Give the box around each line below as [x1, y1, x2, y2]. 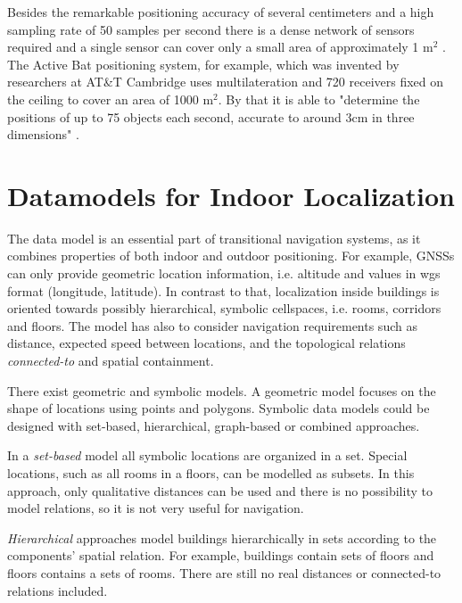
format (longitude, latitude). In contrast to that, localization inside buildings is [7, 281, 440, 300]
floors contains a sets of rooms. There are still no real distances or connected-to [7, 563, 441, 582]
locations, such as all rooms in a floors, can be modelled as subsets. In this [7, 464, 415, 482]
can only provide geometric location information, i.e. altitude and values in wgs [7, 264, 441, 283]
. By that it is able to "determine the [218, 89, 420, 108]
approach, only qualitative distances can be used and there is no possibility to [7, 481, 433, 500]
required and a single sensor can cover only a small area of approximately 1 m [7, 37, 433, 56]
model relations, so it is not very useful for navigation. [7, 499, 304, 517]
